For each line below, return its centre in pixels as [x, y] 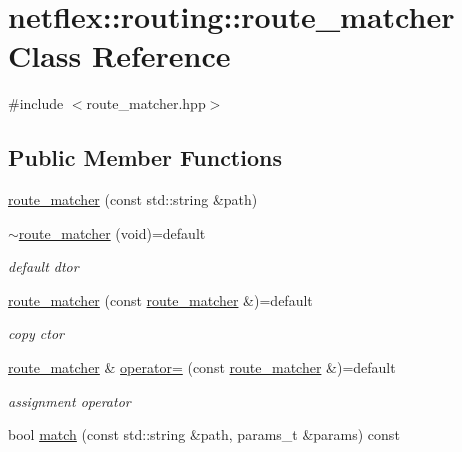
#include [36, 103]
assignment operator [69, 400]
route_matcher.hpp [146, 103]
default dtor [43, 266]
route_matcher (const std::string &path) [133, 199]
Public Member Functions [145, 157]
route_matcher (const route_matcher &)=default [160, 299]
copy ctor [36, 333]
